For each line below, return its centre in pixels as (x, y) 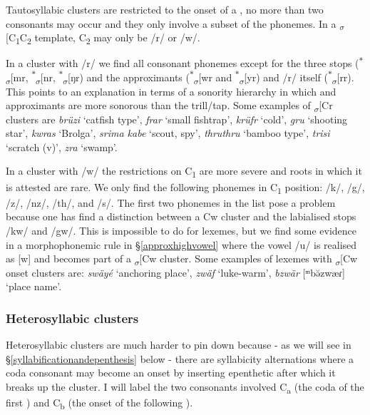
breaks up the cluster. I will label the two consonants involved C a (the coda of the (185, 387)
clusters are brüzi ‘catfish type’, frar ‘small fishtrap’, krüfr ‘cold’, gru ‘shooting (177, 119)
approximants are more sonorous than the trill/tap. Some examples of (158, 105)
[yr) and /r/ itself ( (286, 77)
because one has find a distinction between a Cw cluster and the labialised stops (181, 216)
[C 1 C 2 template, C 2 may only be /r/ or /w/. (103, 38)
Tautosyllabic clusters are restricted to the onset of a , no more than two (165, 9)
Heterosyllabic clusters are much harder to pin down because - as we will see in (179, 345)
